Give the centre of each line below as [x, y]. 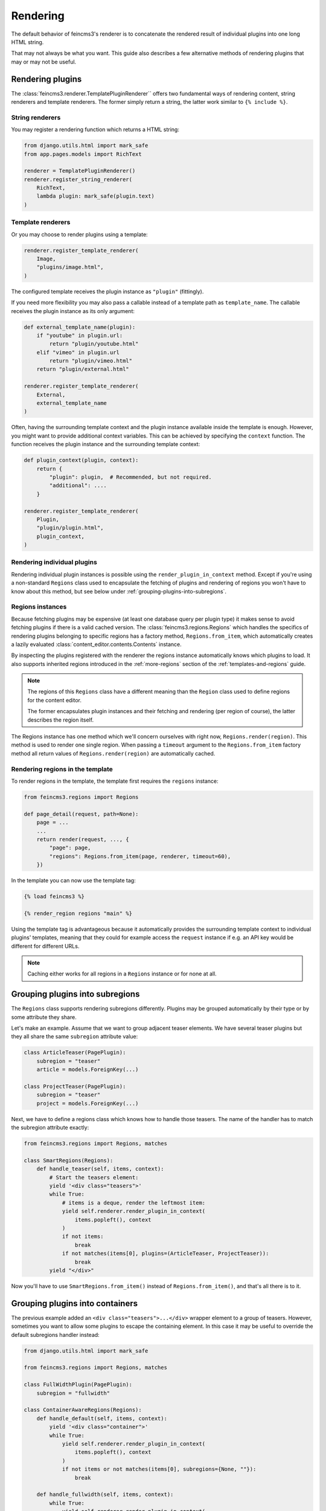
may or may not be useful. [44, 62]
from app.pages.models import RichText [83, 154]
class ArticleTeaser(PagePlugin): [75, 1053]
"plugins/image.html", [70, 267]
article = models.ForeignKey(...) [88, 1069]
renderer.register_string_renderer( [78, 179]
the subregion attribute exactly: [50, 1128]
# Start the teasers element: [94, 1177]
